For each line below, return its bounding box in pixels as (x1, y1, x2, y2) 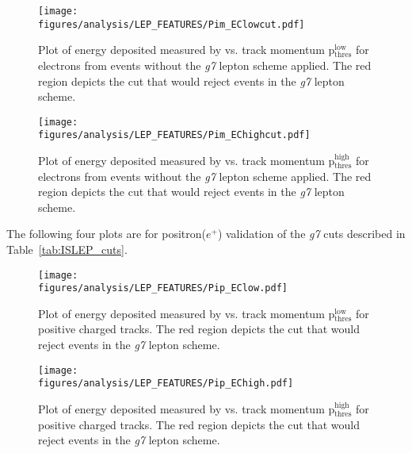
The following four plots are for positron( (6, 225, 206, 242)
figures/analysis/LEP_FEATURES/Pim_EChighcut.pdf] (38, 129, 311, 141)
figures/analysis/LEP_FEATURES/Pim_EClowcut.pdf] (38, 18, 305, 30)
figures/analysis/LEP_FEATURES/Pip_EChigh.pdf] (38, 378, 294, 390)
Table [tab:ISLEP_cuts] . (6, 240, 128, 257)
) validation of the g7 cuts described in (217, 225, 406, 242)
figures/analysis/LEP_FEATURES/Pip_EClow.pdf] (38, 282, 288, 294)
